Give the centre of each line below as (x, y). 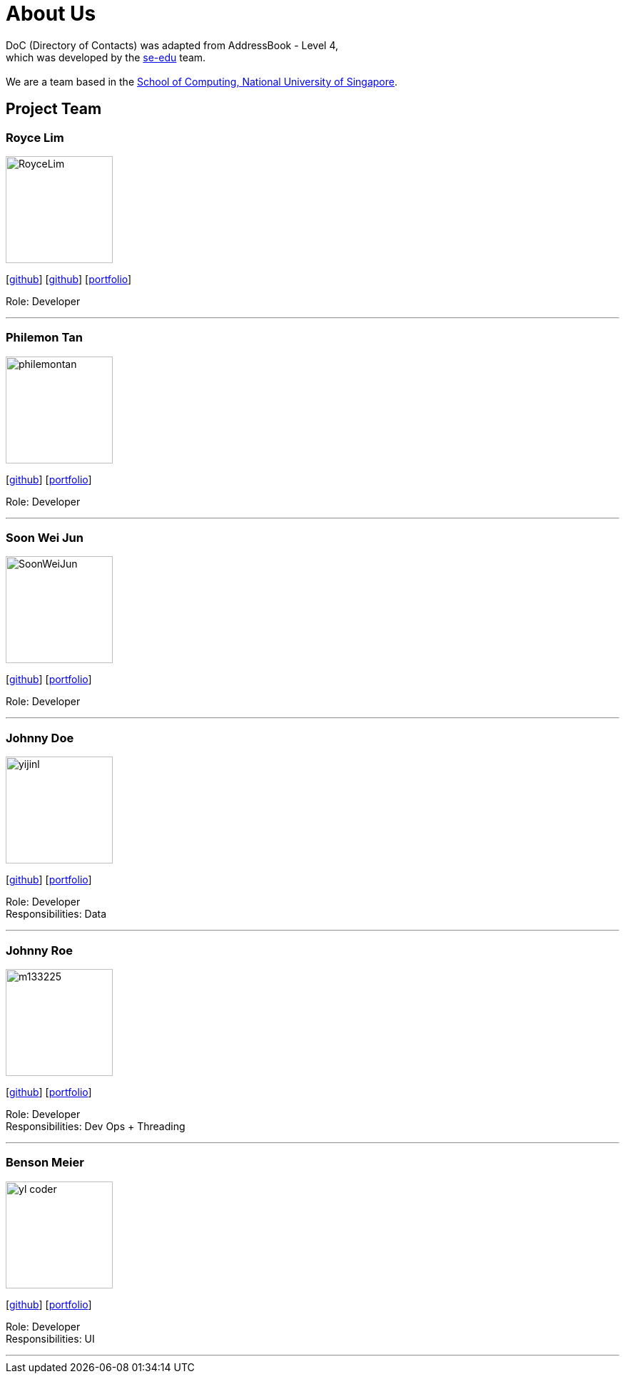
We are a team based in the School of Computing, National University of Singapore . (202, 81)
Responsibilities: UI (50, 1338)
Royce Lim (35, 137)
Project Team (54, 109)
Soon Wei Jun (45, 538)
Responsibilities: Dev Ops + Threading (96, 1126)
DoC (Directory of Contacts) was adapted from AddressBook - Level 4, (172, 45)
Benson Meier (45, 1163)
